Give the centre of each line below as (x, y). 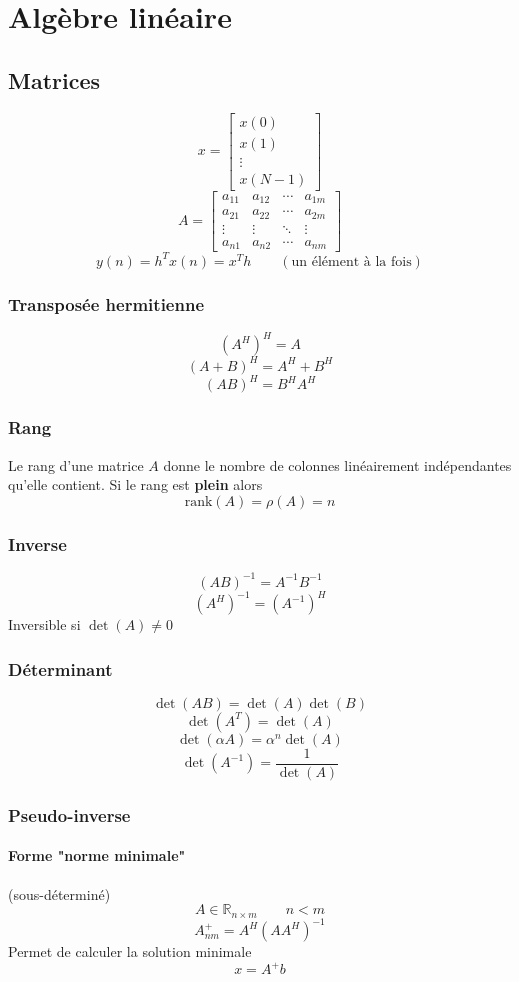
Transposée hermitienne (106, 303)
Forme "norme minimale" (97, 855)
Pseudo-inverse (69, 814)
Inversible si (44, 624)
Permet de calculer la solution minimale (130, 951)
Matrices (54, 79)
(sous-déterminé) (59, 893)
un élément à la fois (351, 261)
